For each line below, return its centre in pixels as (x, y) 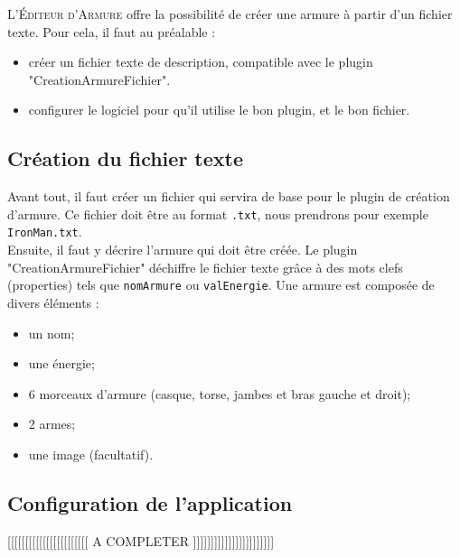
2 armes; (52, 424)
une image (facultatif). (91, 454)
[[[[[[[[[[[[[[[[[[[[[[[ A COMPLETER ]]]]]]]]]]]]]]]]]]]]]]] (141, 540)
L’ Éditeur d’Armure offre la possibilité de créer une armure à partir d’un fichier (230, 14)
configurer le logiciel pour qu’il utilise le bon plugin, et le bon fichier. (219, 110)
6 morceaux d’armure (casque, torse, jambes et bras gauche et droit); (220, 393)
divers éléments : (53, 302)
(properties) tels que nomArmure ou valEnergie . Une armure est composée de (221, 285)
